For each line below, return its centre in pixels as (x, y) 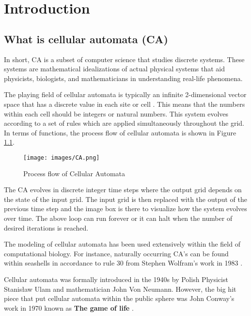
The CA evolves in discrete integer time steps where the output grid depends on (123, 190)
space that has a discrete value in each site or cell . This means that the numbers (125, 104)
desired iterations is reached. (46, 227)
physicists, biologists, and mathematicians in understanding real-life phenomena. (123, 78)
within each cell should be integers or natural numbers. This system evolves (116, 113)
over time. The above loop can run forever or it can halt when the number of (118, 218)
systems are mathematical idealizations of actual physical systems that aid (114, 69)
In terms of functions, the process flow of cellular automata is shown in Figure (120, 132)
